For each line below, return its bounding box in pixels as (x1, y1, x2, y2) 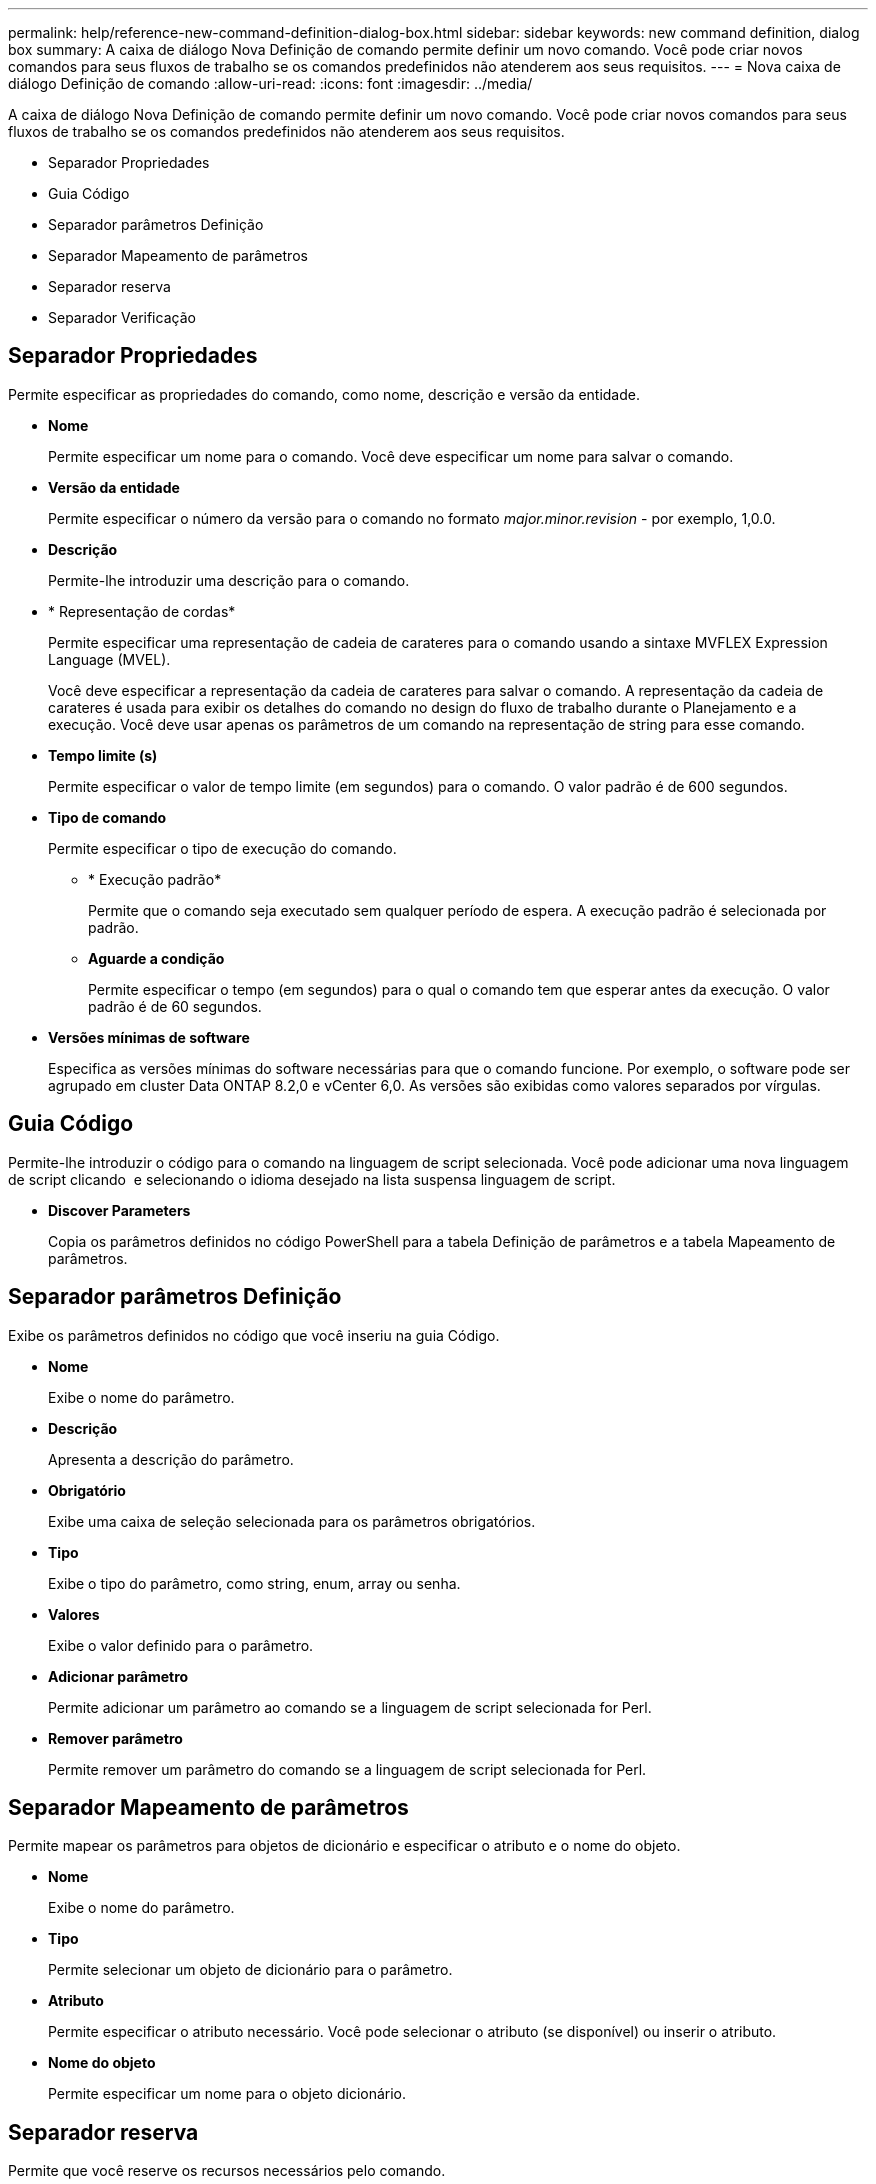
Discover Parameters (48, 1201, 191, 1219)
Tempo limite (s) (48, 746, 158, 764)
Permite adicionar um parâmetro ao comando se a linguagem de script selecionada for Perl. (48, 1698, 652, 1716)
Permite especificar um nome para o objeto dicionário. (48, 2085, 407, 2103)
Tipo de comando (48, 808, 167, 826)
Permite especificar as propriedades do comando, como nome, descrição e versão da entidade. (8, 385, 641, 403)
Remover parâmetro (48, 1729, 183, 1747)
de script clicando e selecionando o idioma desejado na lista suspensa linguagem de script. (8, 1170, 616, 1188)
